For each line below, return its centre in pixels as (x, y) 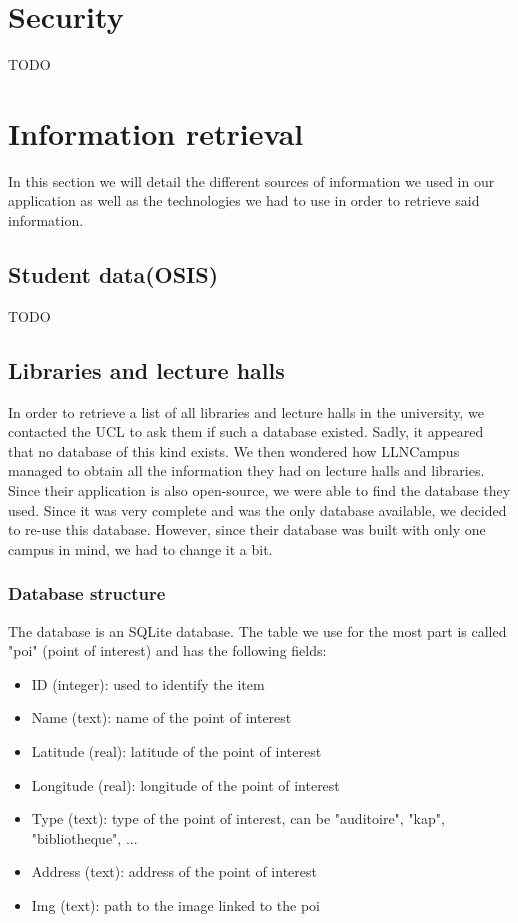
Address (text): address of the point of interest (174, 871)
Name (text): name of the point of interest (161, 717)
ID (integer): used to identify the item (148, 683)
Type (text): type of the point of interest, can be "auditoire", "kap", (238, 818)
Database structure (87, 593)
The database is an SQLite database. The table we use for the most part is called (257, 630)
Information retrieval (156, 132)
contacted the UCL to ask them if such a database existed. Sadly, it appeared (246, 431)
